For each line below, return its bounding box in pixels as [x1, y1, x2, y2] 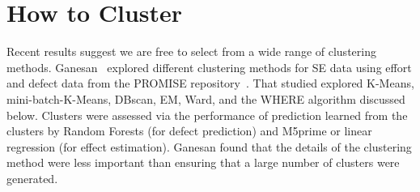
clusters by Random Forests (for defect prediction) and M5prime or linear [6, 122, 372, 139]
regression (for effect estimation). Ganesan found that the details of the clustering [6, 138, 412, 155]
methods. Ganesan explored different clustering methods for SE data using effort [6, 58, 412, 75]
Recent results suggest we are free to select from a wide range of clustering [6, 43, 376, 60]
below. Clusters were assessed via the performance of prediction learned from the [6, 106, 408, 123]
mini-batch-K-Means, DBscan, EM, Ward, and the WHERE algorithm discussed [6, 90, 405, 107]
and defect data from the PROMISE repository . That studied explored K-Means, [6, 75, 414, 92]
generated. [6, 169, 58, 186]
